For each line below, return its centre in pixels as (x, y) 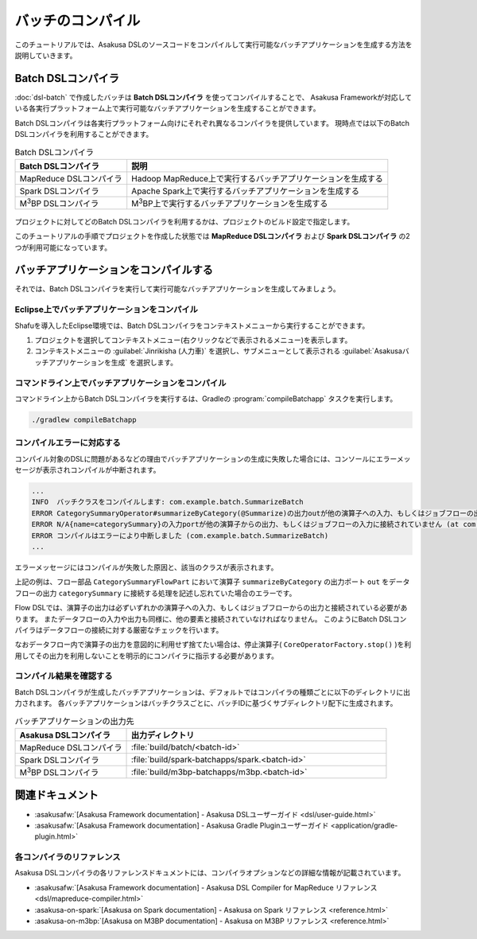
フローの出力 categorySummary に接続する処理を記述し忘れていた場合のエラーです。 (155, 593)
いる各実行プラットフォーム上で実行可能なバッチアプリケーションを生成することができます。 (167, 108)
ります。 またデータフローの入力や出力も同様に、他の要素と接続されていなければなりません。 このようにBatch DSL (204, 619)
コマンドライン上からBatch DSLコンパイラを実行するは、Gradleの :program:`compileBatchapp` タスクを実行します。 (206, 399)
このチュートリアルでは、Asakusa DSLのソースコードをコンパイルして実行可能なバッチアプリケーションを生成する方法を (213, 45)
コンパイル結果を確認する (64, 676)
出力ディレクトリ (163, 734)
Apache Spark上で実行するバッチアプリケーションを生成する (245, 191)
